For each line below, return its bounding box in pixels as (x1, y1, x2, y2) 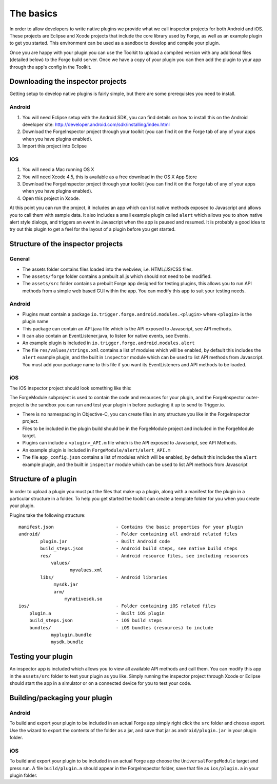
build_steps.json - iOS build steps (29, 618, 162, 624)
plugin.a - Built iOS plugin (29, 610, 165, 616)
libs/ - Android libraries (40, 574, 168, 580)
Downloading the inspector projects (9, 77, 127, 86)
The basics (9, 8, 58, 19)
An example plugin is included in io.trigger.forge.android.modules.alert (22, 340, 195, 346)
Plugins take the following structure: (9, 512, 86, 518)
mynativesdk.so (64, 596, 103, 602)
